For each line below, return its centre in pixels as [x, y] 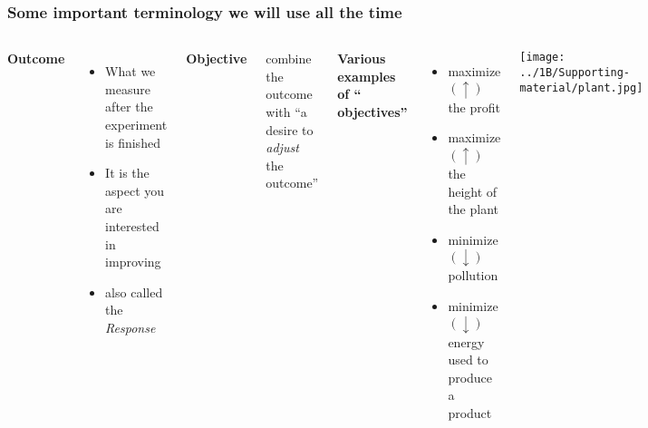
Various [362, 58]
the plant [474, 209]
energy [466, 341]
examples [367, 76]
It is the [127, 173]
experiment [136, 124]
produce [470, 377]
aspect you [135, 190]
